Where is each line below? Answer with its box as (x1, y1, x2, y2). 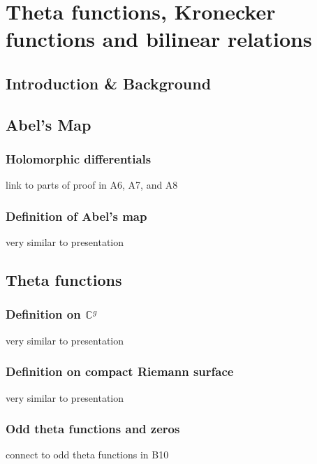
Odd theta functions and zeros (6, 420, 180, 437)
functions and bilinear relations (6, 24, 312, 53)
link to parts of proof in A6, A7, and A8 (6, 177, 178, 192)
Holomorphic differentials (6, 150, 152, 168)
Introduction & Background (6, 72, 212, 94)
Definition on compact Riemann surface (6, 363, 234, 380)
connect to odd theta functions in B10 (6, 447, 169, 462)
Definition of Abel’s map (6, 207, 147, 224)
